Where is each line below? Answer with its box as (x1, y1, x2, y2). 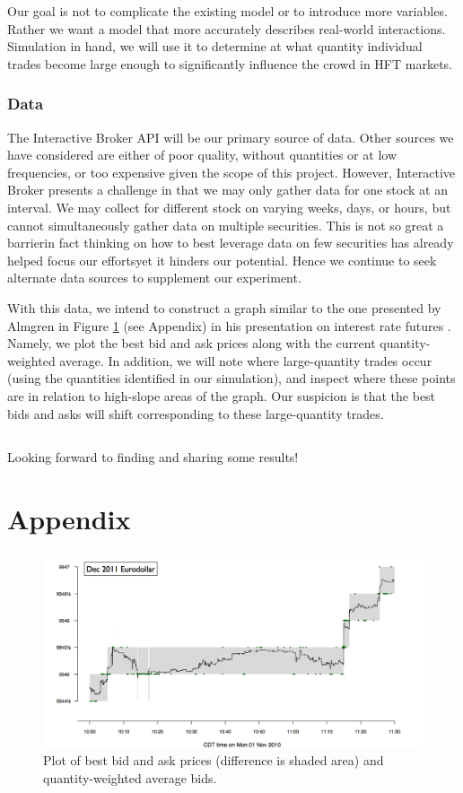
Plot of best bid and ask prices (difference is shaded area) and (43, 751, 384, 770)
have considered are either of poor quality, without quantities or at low (7, 145, 397, 164)
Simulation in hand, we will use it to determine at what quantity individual (7, 37, 423, 56)
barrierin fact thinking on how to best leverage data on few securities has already (7, 233, 454, 252)
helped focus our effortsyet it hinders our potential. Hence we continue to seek (7, 250, 437, 269)
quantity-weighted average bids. (43, 768, 217, 787)
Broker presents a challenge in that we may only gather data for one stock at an (7, 180, 448, 199)
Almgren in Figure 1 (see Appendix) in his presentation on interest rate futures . (7, 316, 451, 335)
